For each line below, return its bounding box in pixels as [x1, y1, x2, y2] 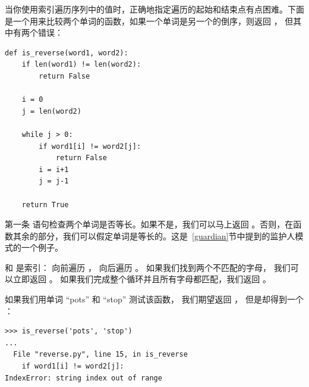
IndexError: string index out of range [5, 373, 162, 382]
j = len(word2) [21, 107, 81, 116]
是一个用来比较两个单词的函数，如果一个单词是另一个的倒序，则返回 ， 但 [5, 14, 294, 27]
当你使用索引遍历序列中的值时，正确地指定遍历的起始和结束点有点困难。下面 [5, 3, 304, 15]
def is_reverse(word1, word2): [5, 48, 128, 57]
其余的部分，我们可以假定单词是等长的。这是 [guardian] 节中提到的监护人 [12, 229, 295, 242]
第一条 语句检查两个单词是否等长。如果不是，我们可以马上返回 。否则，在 [5, 218, 294, 230]
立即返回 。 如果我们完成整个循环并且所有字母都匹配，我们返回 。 [12, 273, 271, 285]
